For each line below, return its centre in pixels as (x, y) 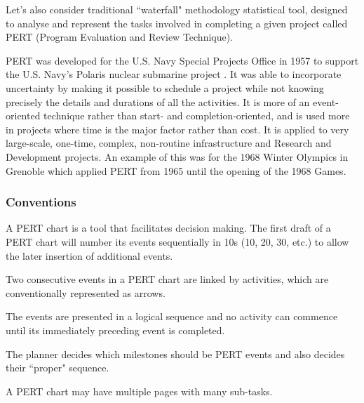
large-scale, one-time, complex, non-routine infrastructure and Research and (169, 143)
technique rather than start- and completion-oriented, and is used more (197, 115)
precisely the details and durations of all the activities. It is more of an (158, 101)
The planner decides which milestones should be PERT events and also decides (175, 354)
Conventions (41, 202)
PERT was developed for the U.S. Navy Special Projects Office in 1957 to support (182, 60)
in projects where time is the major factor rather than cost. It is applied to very (177, 129)
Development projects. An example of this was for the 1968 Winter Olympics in (177, 156)
